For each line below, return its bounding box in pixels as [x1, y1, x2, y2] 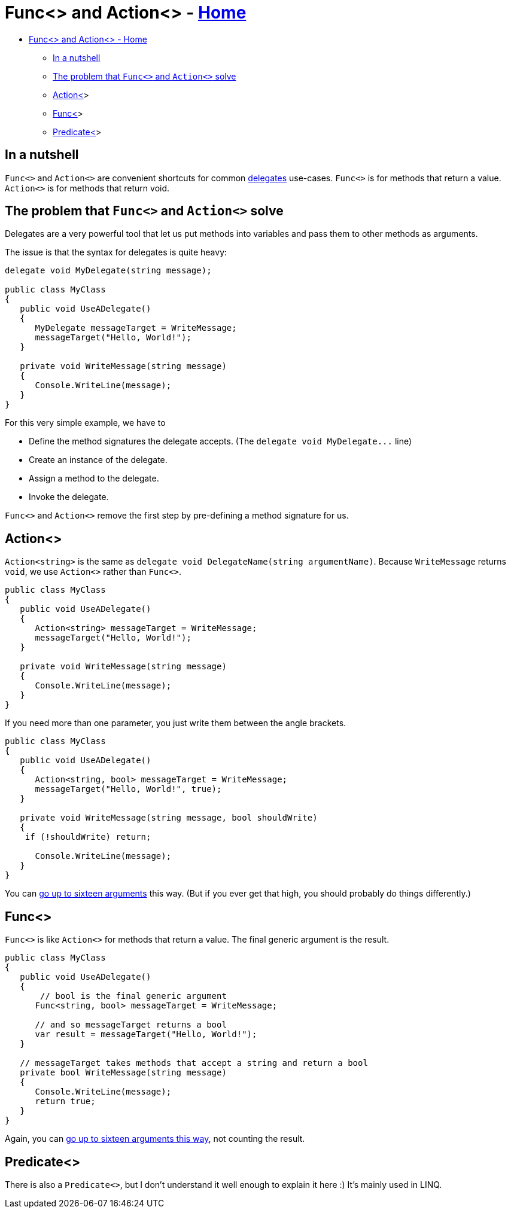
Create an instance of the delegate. [29, 455, 168, 465]
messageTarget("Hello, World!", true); [35, 784, 222, 794]
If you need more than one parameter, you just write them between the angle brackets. [5, 718, 346, 729]
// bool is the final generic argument [40, 991, 227, 1001]
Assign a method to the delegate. [29, 473, 159, 484]
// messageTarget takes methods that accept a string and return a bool [20, 1058, 368, 1068]
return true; [35, 1096, 96, 1107]
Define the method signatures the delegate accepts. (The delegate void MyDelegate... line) [29, 436, 412, 447]
